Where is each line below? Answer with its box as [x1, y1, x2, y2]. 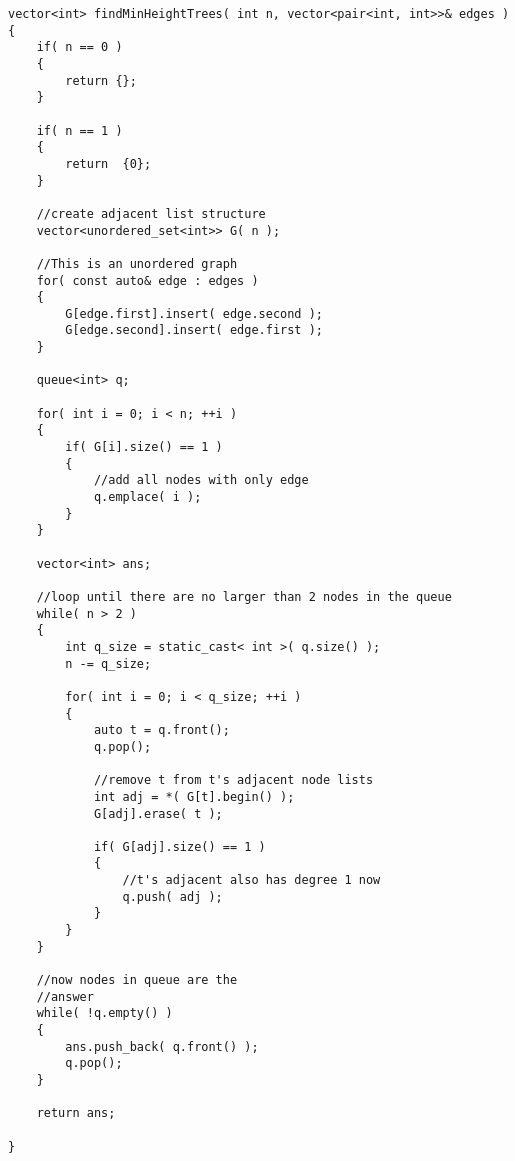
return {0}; [65, 156, 152, 171]
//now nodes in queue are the [36, 973, 238, 988]
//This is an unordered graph [36, 256, 238, 271]
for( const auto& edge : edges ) [36, 273, 259, 288]
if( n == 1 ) [36, 123, 123, 138]
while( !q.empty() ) [36, 1006, 173, 1021]
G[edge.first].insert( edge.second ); [65, 306, 323, 321]
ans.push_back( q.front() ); [65, 1039, 259, 1054]
